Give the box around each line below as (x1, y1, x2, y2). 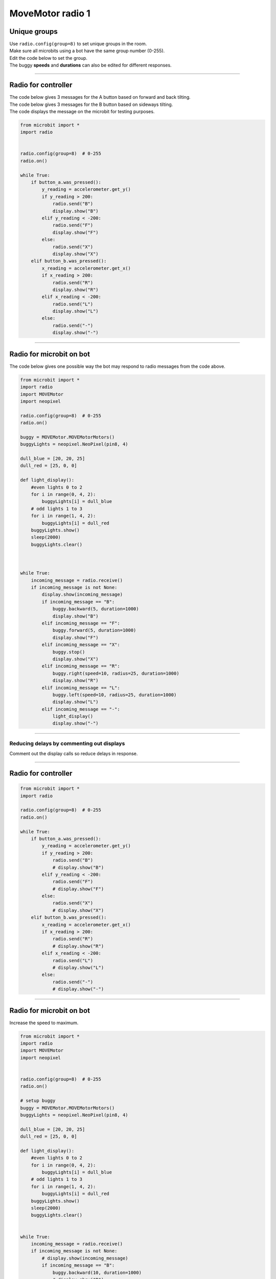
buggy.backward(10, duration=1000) (52, 1269, 142, 1275)
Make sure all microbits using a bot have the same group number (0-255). (9, 48, 165, 54)
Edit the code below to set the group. (9, 55, 88, 61)
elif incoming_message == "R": (41, 663, 120, 669)
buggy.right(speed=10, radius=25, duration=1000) (52, 670, 179, 676)
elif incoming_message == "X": (41, 642, 120, 648)
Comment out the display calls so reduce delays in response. (9, 751, 138, 757)
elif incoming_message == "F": (41, 621, 120, 626)
